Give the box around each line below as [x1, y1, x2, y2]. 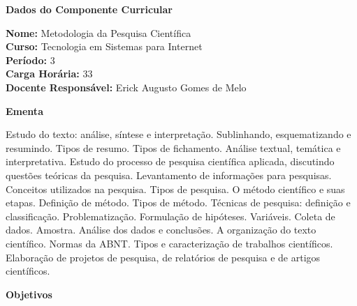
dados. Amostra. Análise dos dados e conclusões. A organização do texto [6, 222, 316, 237]
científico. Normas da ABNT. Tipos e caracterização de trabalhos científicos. [6, 236, 333, 250]
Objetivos [6, 286, 52, 301]
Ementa [6, 103, 43, 118]
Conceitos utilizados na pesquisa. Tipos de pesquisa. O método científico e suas [6, 181, 345, 196]
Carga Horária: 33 [6, 66, 93, 81]
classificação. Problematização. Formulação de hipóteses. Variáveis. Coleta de [6, 208, 335, 223]
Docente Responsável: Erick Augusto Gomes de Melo [6, 79, 247, 94]
